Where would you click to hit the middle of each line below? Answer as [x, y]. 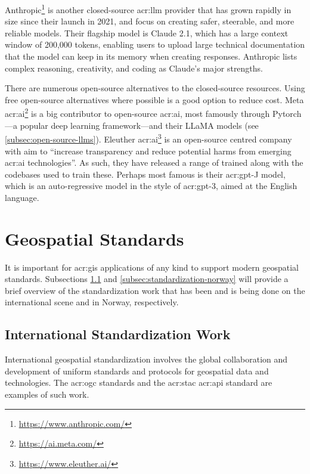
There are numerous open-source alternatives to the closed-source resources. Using [155, 88]
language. [22, 197]
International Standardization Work [118, 334]
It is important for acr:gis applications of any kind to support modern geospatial [152, 267]
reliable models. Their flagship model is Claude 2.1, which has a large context [147, 32]
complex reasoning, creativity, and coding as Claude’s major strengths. [134, 68]
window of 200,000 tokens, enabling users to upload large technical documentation [155, 44]
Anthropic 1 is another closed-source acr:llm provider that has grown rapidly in [148, 9]
